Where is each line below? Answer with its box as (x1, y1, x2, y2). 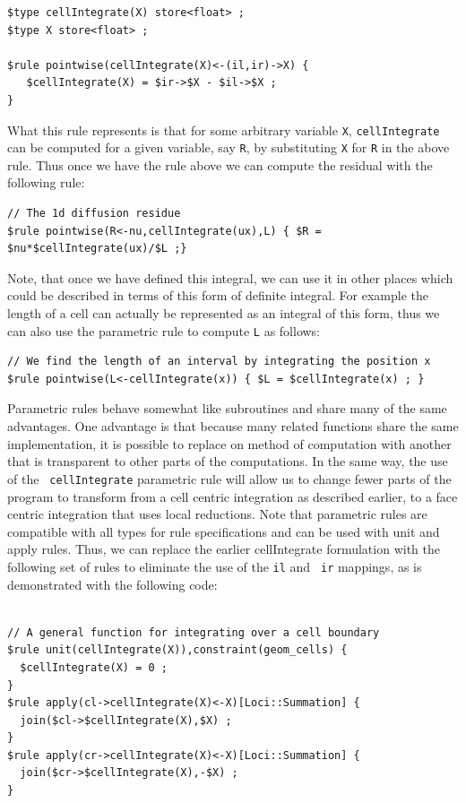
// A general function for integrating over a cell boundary (7, 626, 380, 639)
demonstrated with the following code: (7, 574, 218, 593)
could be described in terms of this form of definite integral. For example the (7, 286, 429, 305)
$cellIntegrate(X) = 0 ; (20, 661, 168, 674)
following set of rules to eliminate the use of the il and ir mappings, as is (7, 557, 422, 575)
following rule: (7, 173, 85, 192)
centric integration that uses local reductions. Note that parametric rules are (7, 505, 427, 523)
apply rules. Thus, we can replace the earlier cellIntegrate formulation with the (7, 540, 440, 558)
